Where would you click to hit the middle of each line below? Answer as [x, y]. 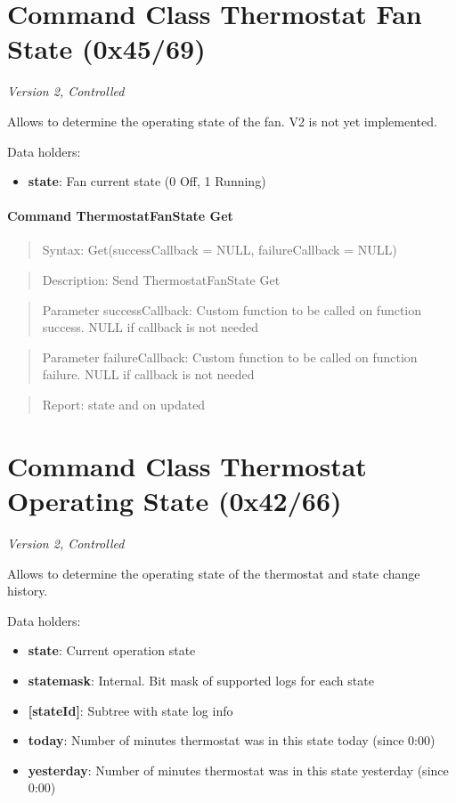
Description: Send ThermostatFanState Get [161, 280]
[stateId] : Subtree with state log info [130, 710]
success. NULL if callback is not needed [150, 327]
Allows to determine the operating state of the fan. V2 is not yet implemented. [222, 121]
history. [28, 591]
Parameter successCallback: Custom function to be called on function [232, 309]
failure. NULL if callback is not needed [148, 374]
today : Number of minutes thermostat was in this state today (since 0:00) [232, 740]
